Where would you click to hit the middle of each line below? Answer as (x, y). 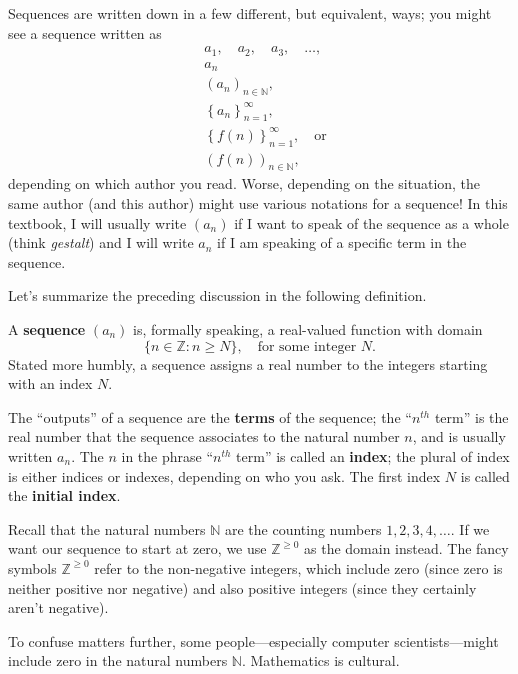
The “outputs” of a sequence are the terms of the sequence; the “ (210, 416)
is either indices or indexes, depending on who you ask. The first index (224, 475)
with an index (50, 383)
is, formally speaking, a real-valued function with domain (308, 329)
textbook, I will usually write (97, 222)
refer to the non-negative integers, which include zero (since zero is (298, 567)
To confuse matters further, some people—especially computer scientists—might (253, 640)
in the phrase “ (167, 456)
